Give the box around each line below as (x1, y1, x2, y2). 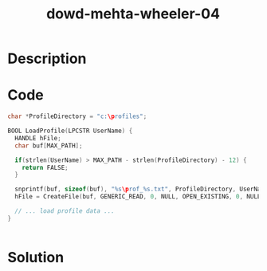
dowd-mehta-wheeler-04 (45, 5, 221, 23)
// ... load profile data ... (14, 207, 115, 215)
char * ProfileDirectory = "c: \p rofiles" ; (7, 112, 147, 120)
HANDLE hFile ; (14, 134, 61, 142)
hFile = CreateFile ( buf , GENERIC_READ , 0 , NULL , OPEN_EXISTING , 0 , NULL (14, 193, 261, 201)
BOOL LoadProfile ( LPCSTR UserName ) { (7, 127, 133, 135)
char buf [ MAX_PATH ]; (14, 141, 83, 150)
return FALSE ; (22, 163, 69, 171)
